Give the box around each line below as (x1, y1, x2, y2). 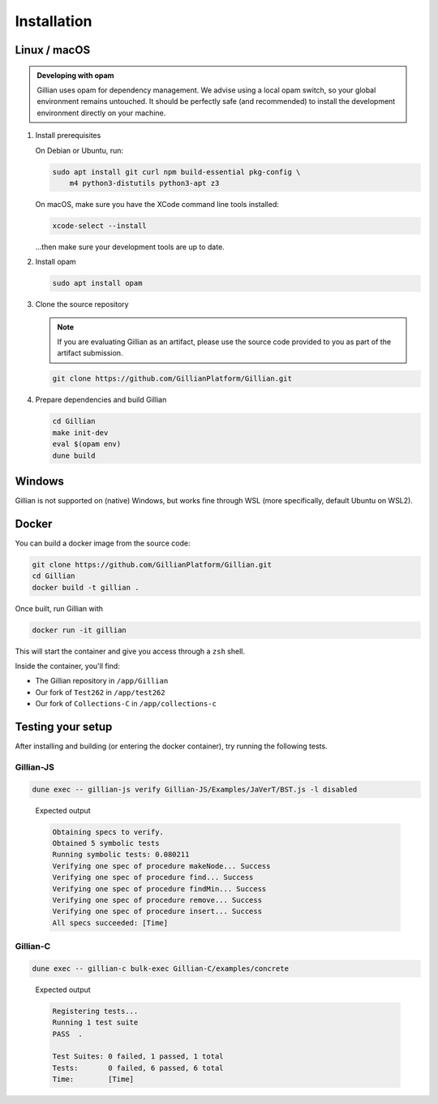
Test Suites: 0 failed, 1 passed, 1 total (52, 1052, 224, 1061)
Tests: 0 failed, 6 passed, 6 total (52, 1063, 224, 1072)
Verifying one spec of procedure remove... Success (52, 895, 263, 904)
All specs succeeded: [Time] (52, 918, 169, 927)
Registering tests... (52, 1007, 139, 1016)
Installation (15, 12, 92, 30)
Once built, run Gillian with (15, 603, 104, 613)
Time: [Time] (52, 1075, 134, 1084)
